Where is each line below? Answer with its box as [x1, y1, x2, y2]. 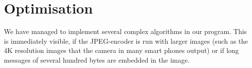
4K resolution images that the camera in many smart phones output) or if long [4, 45, 239, 55]
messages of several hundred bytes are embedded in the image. [4, 54, 190, 65]
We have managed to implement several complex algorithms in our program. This [4, 26, 247, 36]
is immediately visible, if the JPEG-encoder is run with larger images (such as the [4, 35, 248, 46]
